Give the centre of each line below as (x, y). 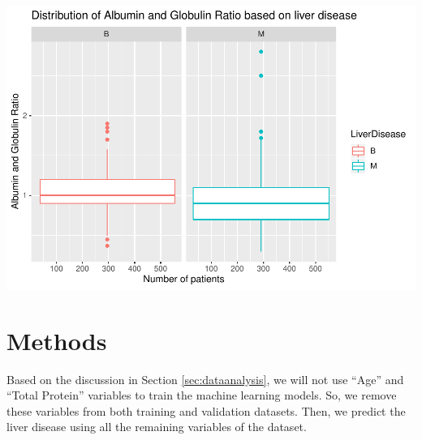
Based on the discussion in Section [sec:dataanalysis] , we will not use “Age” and (205, 379)
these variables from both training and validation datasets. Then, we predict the (206, 410)
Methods (57, 340)
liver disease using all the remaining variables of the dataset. (157, 427)
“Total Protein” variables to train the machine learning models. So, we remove (202, 395)
